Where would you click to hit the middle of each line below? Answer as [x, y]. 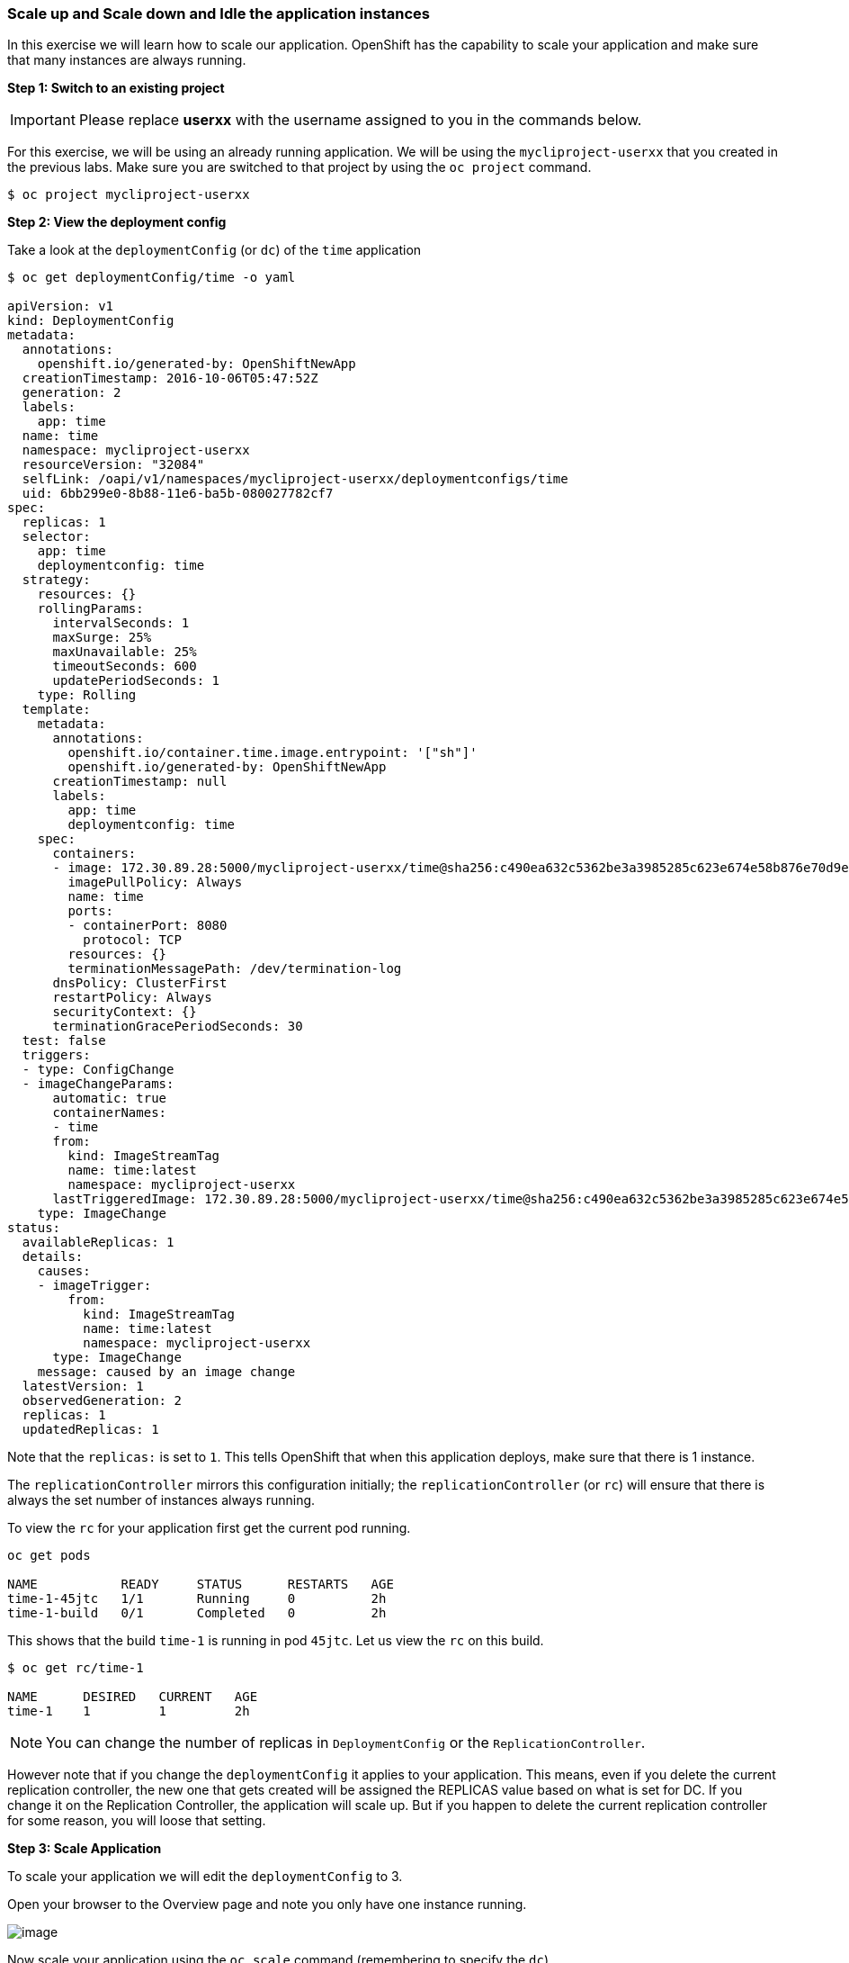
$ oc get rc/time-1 [76, 1668]
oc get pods [49, 1556]
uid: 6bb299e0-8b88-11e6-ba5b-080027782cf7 [178, 494]
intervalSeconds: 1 [121, 623]
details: [53, 1257]
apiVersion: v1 [61, 306]
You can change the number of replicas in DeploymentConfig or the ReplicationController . [346, 1743]
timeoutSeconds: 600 [125, 666]
